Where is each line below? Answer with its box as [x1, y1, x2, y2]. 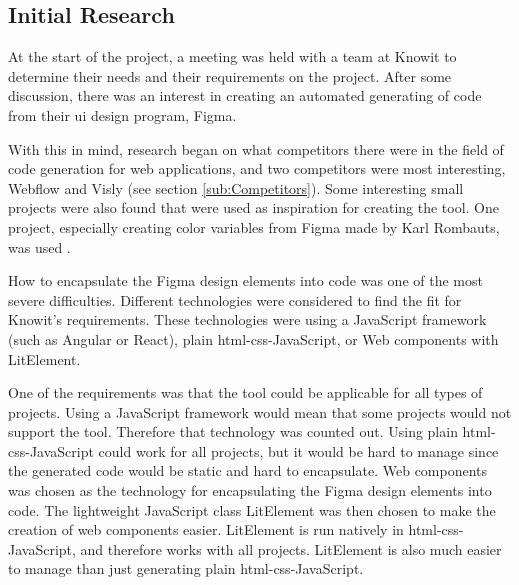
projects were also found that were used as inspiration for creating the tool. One [8, 197, 500, 218]
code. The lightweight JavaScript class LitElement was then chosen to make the [8, 499, 496, 520]
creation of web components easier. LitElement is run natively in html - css [8, 519, 459, 540]
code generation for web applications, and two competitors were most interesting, [8, 158, 506, 179]
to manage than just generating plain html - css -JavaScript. [8, 558, 364, 579]
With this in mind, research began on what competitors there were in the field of [8, 138, 504, 159]
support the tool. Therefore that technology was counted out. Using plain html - [8, 421, 496, 442]
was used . [8, 236, 71, 257]
